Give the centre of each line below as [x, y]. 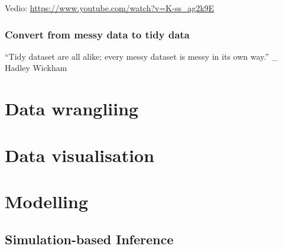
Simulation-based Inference [89, 239]
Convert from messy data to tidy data [97, 34]
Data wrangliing [72, 109]
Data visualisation [80, 155]
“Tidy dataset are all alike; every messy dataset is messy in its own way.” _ [141, 56]
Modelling [47, 201]
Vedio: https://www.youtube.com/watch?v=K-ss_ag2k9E [110, 8]
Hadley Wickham [36, 68]
